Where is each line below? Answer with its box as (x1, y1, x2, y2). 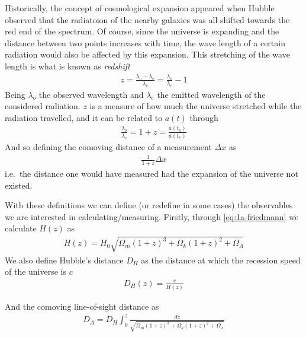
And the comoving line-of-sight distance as (5, 300, 159, 313)
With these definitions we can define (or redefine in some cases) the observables (5, 199, 293, 211)
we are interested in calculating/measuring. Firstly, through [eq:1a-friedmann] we (5, 210, 299, 222)
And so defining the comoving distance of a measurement (5, 141, 212, 153)
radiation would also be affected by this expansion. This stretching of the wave (5, 48, 290, 61)
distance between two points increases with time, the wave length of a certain (5, 36, 285, 49)
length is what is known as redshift (5, 59, 130, 72)
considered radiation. (5, 100, 80, 112)
